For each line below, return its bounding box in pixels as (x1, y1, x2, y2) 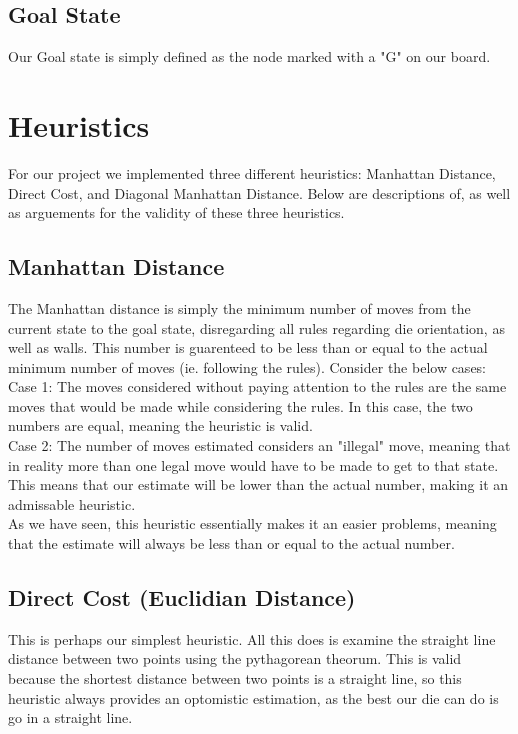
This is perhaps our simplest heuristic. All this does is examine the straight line (8, 628, 496, 649)
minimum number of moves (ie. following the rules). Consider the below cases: (8, 356, 487, 377)
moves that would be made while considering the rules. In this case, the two (8, 395, 473, 416)
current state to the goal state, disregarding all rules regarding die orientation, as (8, 317, 505, 338)
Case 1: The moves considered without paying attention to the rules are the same (8, 376, 507, 397)
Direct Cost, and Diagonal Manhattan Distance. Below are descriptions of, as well (8, 182, 511, 203)
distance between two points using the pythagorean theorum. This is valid (8, 648, 462, 669)
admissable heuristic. (8, 493, 136, 514)
